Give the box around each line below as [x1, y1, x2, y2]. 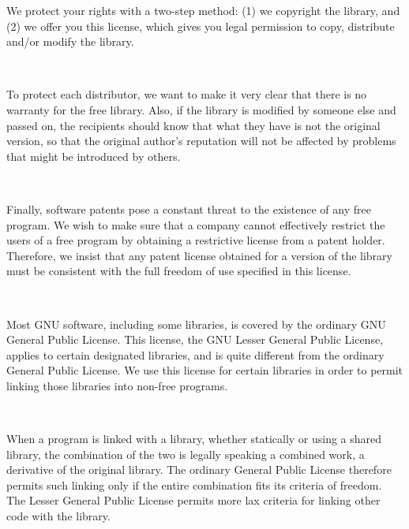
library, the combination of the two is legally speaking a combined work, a [6, 445, 365, 462]
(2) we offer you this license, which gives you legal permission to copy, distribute [6, 17, 395, 34]
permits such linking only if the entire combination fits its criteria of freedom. [6, 476, 382, 493]
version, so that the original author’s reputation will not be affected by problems [6, 132, 396, 149]
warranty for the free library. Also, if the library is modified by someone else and [6, 101, 396, 117]
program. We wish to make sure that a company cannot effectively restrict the [6, 216, 385, 233]
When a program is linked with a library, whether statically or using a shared [6, 430, 382, 447]
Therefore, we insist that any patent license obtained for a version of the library [6, 247, 392, 263]
